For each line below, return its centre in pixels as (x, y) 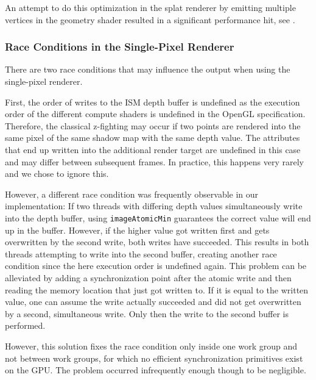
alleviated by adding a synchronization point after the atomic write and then (148, 277)
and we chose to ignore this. (57, 174)
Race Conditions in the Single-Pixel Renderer (120, 47)
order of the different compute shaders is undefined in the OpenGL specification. (155, 114)
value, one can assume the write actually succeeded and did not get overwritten (153, 302)
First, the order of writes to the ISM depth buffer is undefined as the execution (153, 102)
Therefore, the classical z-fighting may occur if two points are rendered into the (153, 125)
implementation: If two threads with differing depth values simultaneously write (154, 206)
